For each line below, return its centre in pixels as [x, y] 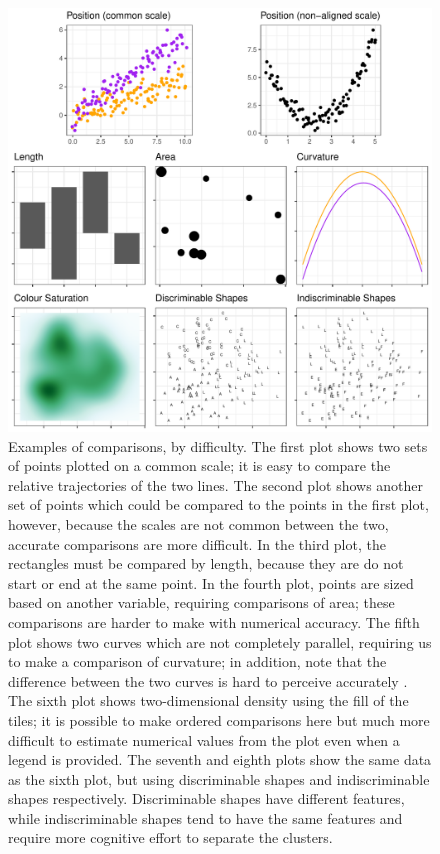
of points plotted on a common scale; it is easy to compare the [199, 465]
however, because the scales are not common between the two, [198, 523]
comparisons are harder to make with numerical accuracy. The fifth [214, 621]
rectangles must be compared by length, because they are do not [206, 563]
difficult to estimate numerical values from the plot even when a [204, 739]
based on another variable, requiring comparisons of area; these [201, 602]
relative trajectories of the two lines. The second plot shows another [216, 484]
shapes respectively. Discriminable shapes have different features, [206, 798]
